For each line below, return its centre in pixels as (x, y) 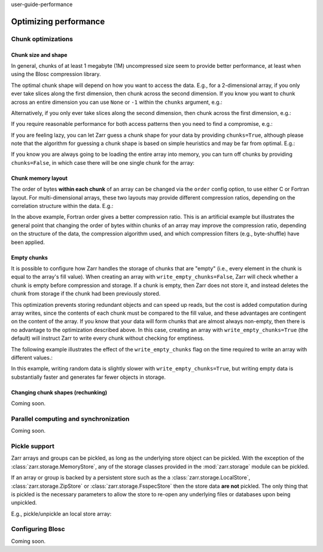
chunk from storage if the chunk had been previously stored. (86, 294)
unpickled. (24, 503)
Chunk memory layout (39, 178)
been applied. (28, 242)
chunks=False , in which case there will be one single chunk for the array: (103, 162)
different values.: (32, 357)
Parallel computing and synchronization (70, 418)
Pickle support (33, 446)
